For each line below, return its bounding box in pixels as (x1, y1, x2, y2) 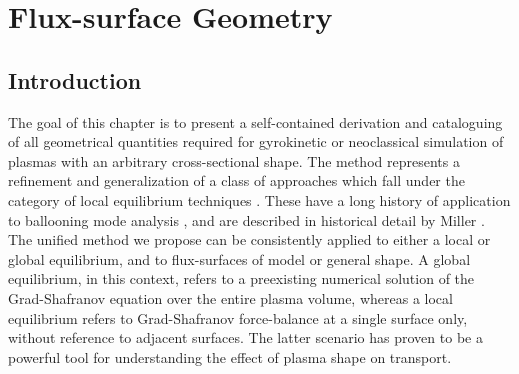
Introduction (8, 64, 142, 95)
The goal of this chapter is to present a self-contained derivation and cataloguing (8, 111, 503, 132)
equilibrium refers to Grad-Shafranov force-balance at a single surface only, (8, 307, 468, 328)
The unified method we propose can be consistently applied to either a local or (8, 229, 491, 250)
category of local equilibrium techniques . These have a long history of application (8, 189, 511, 210)
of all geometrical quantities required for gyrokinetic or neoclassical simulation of (8, 131, 504, 152)
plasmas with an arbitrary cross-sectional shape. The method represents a (8, 150, 460, 171)
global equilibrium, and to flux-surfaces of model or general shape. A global (8, 248, 471, 269)
